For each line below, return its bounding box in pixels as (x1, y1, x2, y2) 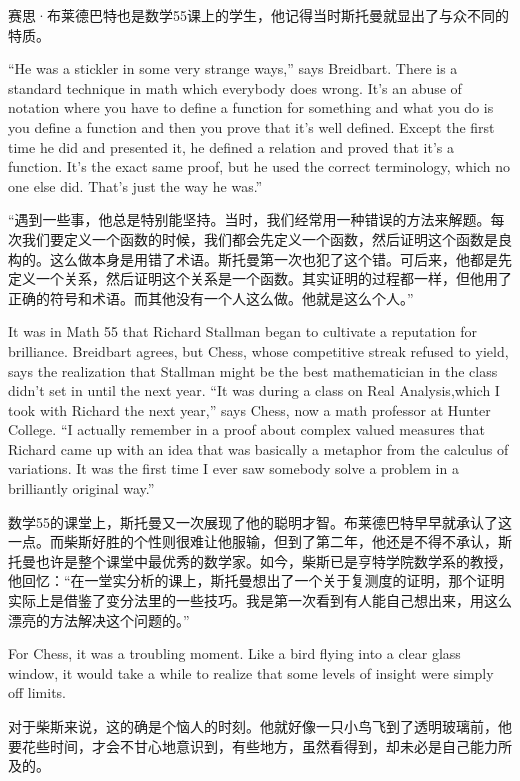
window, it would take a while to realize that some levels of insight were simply (8, 662, 494, 683)
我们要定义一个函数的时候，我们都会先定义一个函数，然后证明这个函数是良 (21, 228, 512, 249)
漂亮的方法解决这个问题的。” (8, 609, 190, 630)
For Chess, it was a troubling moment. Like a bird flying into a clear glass (8, 643, 461, 664)
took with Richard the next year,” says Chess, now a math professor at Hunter (8, 399, 491, 420)
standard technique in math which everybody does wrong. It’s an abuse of (8, 77, 462, 98)
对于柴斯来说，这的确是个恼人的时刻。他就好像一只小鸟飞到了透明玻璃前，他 (8, 716, 512, 736)
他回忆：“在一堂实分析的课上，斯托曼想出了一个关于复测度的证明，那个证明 (8, 570, 505, 591)
